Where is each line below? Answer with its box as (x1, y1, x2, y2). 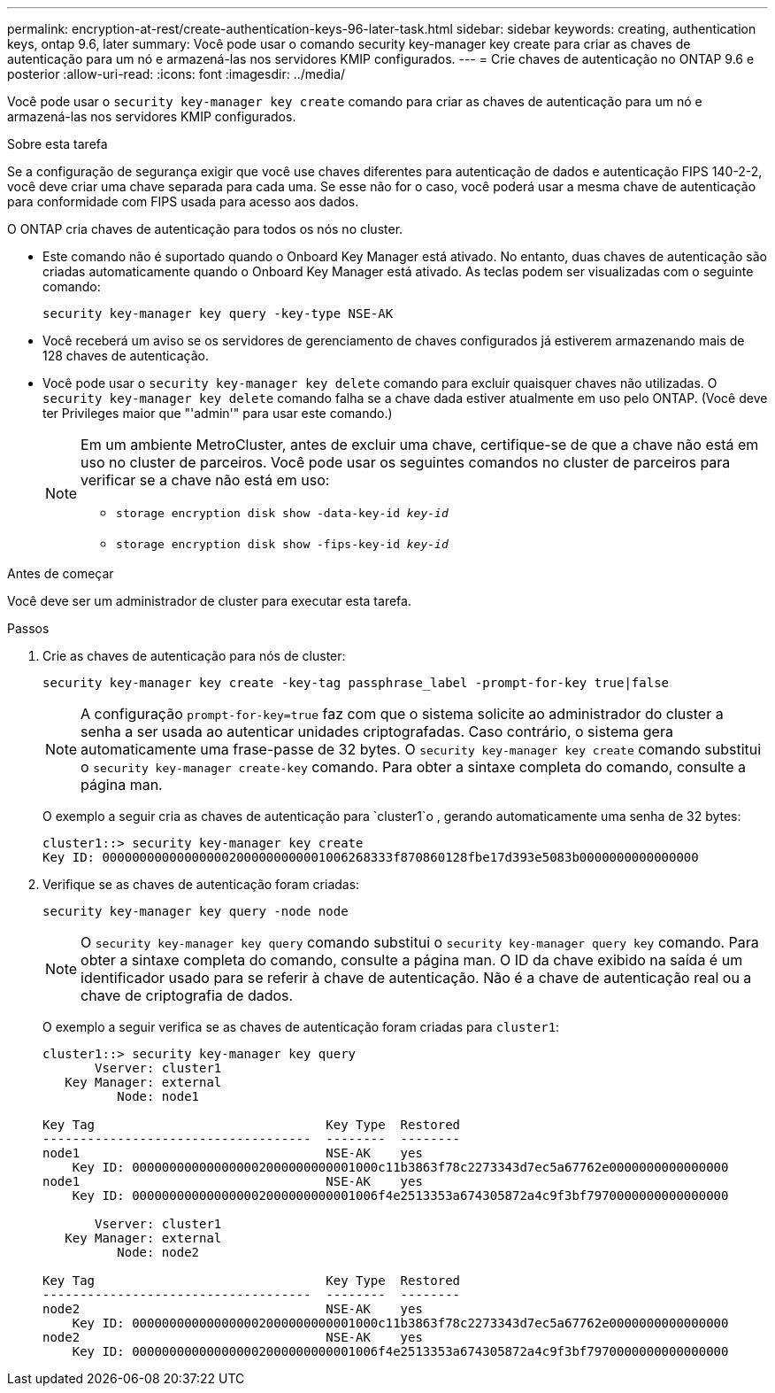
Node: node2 (117, 1245, 200, 1259)
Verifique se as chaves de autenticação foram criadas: (42, 877, 360, 892)
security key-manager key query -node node (42, 904, 349, 918)
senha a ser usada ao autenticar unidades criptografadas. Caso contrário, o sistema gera (81, 723, 673, 740)
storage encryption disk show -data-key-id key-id (116, 507, 449, 520)
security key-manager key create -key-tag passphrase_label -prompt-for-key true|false (42, 676, 670, 690)
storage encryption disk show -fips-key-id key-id (116, 538, 449, 551)
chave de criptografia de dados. (81, 987, 294, 1004)
